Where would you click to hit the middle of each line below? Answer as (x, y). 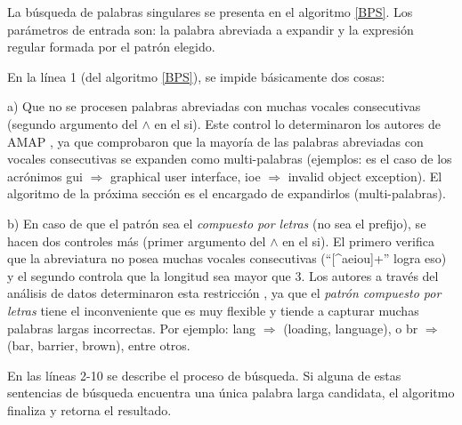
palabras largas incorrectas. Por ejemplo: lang (132, 328)
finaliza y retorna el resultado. (89, 409)
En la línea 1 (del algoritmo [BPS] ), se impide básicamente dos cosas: (196, 76)
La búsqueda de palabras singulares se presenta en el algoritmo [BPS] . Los (210, 12)
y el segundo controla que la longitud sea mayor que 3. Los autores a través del (223, 275)
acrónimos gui (45, 176)
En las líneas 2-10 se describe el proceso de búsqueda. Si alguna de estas (204, 375)
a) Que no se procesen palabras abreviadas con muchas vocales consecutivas (214, 106)
